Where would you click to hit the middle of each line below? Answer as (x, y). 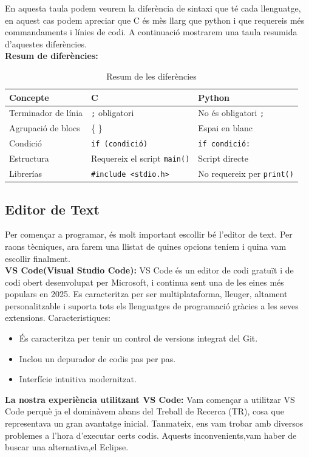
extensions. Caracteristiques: (58, 318)
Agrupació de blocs (45, 128)
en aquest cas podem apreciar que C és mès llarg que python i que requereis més (155, 20)
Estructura (29, 158)
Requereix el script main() (141, 158)
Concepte (29, 97)
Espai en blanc (226, 128)
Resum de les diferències (151, 76)
